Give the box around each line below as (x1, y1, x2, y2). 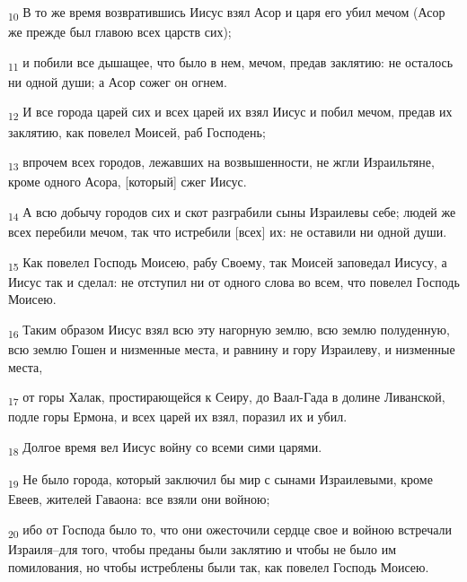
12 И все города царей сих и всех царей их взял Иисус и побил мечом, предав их (8, 102, 453, 124)
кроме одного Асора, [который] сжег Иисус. (8, 172, 247, 191)
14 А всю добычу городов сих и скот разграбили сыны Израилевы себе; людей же (8, 202, 456, 223)
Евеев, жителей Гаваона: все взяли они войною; (8, 490, 270, 508)
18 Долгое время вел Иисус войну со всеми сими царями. (8, 437, 322, 458)
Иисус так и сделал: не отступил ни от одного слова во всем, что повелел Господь (8, 272, 460, 291)
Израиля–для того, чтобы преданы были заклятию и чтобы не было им (8, 539, 397, 558)
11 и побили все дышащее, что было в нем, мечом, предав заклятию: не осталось (8, 52, 454, 74)
